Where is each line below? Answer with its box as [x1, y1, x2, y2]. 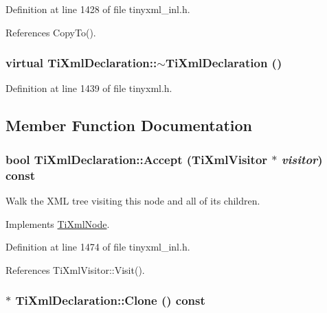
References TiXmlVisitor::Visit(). [5, 262, 145, 277]
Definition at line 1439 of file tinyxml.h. [5, 81, 172, 95]
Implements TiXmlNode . [5, 216, 110, 231]
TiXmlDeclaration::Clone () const [15, 292, 205, 309]
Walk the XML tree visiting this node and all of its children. [5, 193, 260, 207]
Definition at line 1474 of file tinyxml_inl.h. [5, 240, 190, 254]
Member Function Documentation [5, 115, 253, 136]
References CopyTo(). [5, 25, 96, 39]
